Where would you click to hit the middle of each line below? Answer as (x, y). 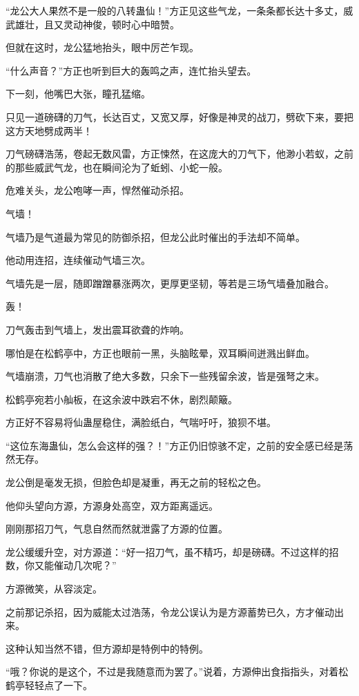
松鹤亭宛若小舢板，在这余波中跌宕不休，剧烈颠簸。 (122, 399)
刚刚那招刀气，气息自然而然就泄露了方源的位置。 (117, 529)
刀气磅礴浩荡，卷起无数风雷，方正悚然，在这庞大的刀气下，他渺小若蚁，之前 (179, 154)
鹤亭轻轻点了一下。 (49, 685)
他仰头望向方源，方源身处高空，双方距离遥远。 (112, 505)
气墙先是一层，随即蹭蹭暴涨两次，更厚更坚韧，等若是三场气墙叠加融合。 (170, 283)
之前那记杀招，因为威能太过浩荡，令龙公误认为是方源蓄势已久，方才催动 (170, 611)
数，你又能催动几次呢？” (61, 565)
